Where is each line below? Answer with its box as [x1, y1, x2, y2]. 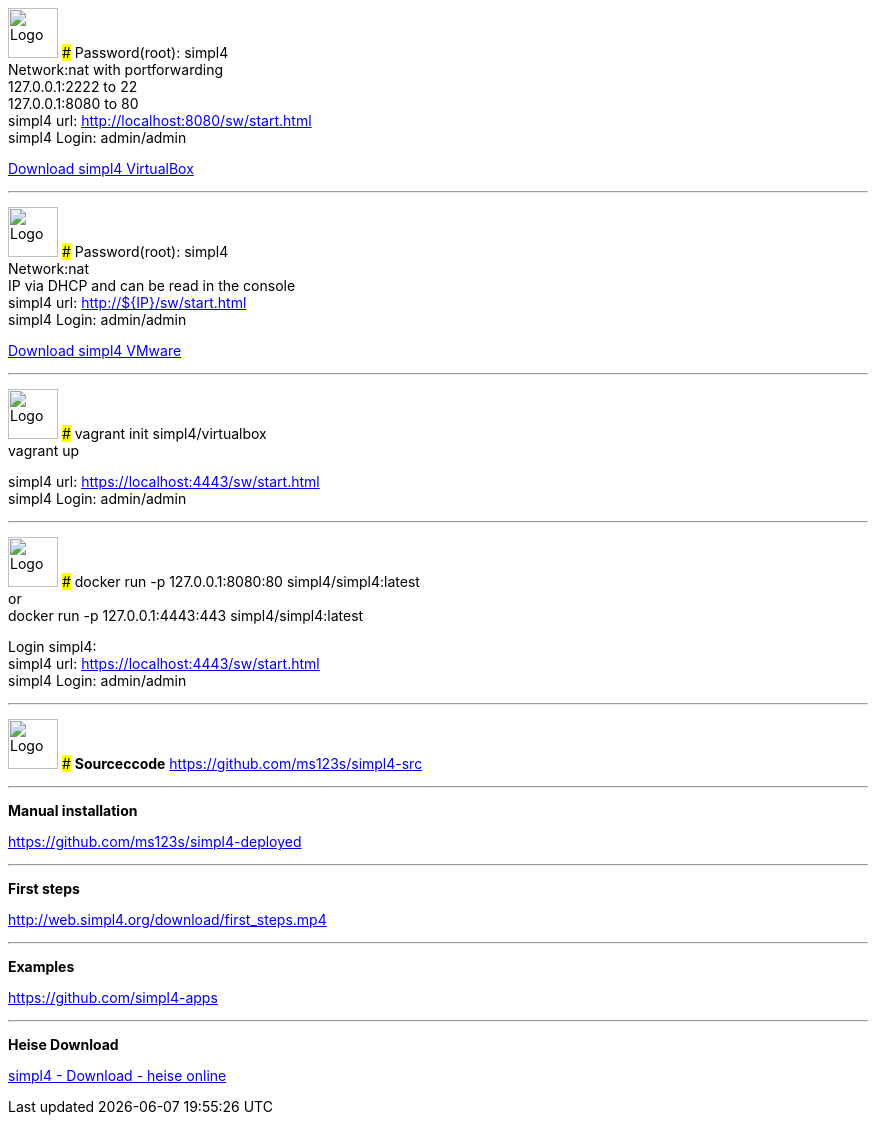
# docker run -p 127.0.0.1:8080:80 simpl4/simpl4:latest [61, 573, 420, 591]
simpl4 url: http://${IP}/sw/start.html [8, 294, 247, 312]
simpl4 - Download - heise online [8, 1067, 227, 1085]
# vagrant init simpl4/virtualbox [61, 425, 267, 443]
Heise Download [8, 1036, 119, 1054]
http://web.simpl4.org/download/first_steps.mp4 [8, 911, 327, 929]
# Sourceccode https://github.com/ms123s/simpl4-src [61, 755, 423, 773]
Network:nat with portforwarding [8, 61, 224, 79]
